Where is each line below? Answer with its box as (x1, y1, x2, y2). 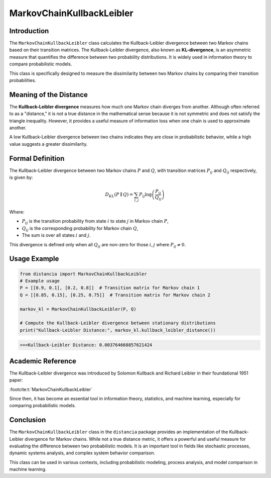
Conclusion (9, 416, 46, 424)
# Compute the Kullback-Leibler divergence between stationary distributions (20, 320, 216, 326)
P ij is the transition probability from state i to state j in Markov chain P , (22, 218, 169, 226)
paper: (9, 377, 23, 383)
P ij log (139, 192, 152, 199)
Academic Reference (9, 357, 76, 365)
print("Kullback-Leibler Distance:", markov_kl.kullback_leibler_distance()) (20, 327, 216, 333)
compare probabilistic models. (9, 61, 72, 67)
